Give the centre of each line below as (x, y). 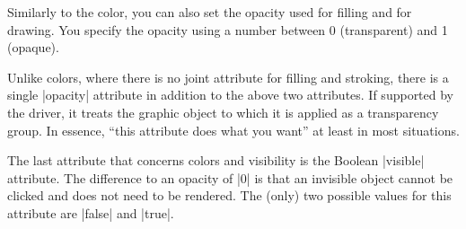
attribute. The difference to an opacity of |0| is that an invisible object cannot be (230, 177)
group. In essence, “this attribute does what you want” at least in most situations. (233, 130)
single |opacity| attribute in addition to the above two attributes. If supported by (231, 95)
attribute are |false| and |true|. (91, 212)
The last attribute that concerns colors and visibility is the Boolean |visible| (216, 160)
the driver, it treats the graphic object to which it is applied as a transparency (223, 112)
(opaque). (33, 47)
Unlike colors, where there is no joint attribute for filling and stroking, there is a (228, 77)
